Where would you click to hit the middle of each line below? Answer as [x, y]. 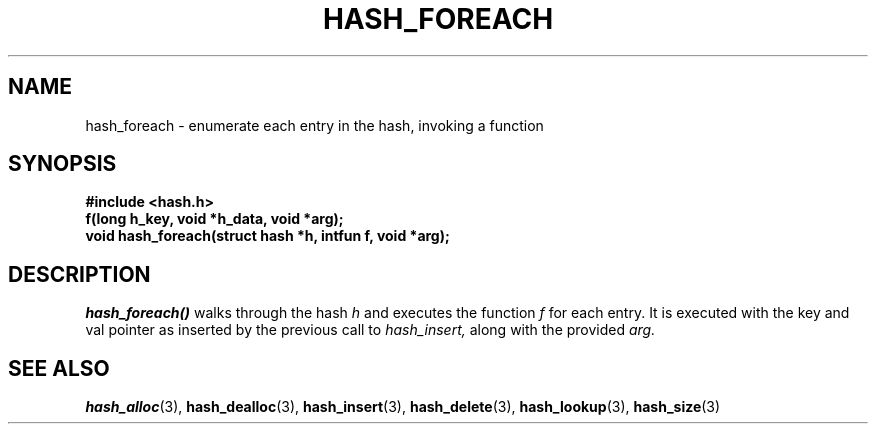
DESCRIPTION [79, 274]
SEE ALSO [59, 368]
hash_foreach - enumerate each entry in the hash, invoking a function [314, 125]
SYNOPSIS [62, 164]
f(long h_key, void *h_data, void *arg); [214, 219]
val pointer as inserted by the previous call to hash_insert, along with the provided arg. [370, 330]
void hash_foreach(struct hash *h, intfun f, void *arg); [267, 236]
